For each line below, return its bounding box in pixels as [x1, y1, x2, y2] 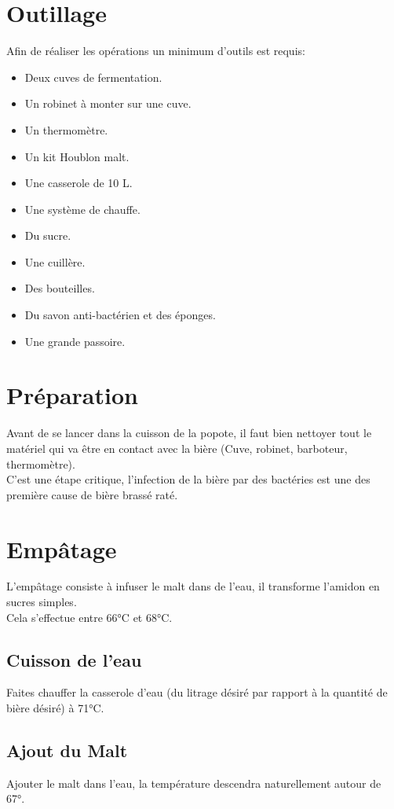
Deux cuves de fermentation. [24, 68, 162, 85]
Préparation [6, 379, 138, 411]
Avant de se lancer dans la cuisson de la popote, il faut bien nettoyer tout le [6, 425, 372, 441]
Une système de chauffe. [24, 200, 140, 217]
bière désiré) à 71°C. [6, 700, 104, 716]
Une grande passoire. [24, 333, 126, 349]
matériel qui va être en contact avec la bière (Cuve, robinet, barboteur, [6, 439, 348, 456]
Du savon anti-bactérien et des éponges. [24, 307, 216, 323]
